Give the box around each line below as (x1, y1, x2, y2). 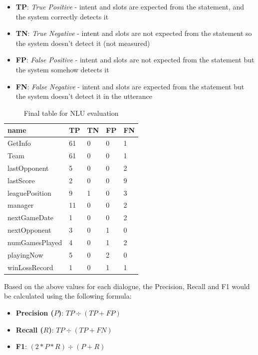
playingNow (7, 249, 43, 260)
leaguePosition (7, 187, 51, 198)
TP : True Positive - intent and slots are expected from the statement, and (15, 1, 244, 11)
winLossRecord (7, 262, 53, 272)
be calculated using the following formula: (4, 291, 132, 301)
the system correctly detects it (15, 11, 109, 21)
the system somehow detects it (15, 64, 109, 74)
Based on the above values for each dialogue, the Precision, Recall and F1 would (4, 281, 250, 291)
